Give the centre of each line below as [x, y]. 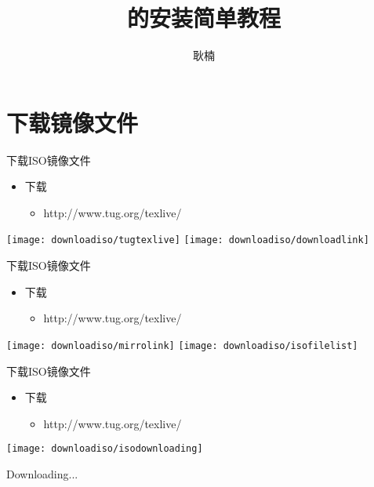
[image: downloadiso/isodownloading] [105, 449]
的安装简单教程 [203, 18]
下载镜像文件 [73, 122]
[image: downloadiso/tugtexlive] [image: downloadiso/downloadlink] [188, 240]
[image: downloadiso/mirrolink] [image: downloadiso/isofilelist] [182, 345]
